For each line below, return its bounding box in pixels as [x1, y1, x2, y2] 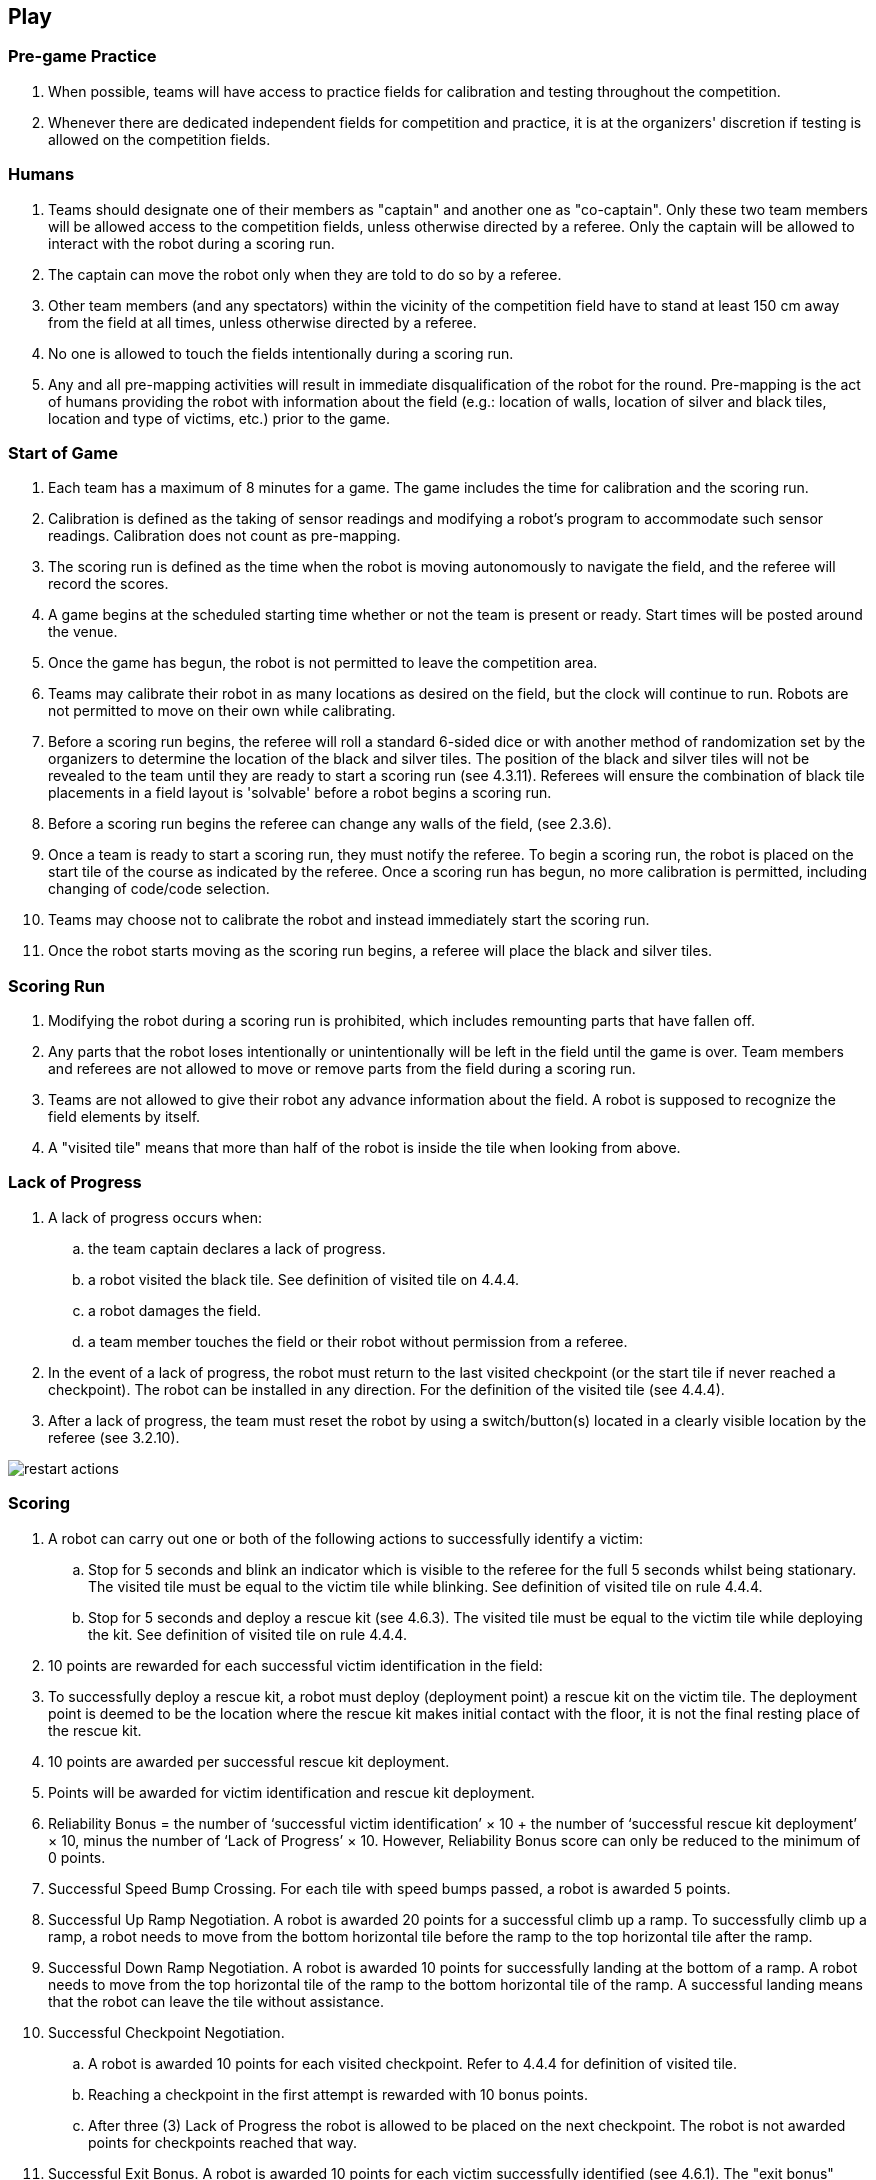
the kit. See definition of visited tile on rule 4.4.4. [88, 1625, 407, 1643]
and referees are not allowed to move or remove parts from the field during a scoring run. [48, 1060, 636, 1078]
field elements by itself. [48, 1108, 201, 1126]
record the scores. [48, 575, 169, 593]
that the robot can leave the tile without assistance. [48, 1992, 385, 2010]
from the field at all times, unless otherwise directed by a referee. [48, 313, 477, 331]
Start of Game [8, 442, 118, 463]
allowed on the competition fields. [48, 130, 271, 148]
